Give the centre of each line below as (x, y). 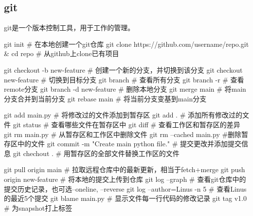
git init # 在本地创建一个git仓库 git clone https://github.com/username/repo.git (126, 44)
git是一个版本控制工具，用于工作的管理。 (69, 28)
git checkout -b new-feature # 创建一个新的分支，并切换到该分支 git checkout (123, 69)
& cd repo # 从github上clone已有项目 (62, 53)
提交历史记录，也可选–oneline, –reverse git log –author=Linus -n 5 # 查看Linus (125, 188)
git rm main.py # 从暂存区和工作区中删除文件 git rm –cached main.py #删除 (123, 134)
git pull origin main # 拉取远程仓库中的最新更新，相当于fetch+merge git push (125, 169)
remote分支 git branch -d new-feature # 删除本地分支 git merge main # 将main (125, 89)
